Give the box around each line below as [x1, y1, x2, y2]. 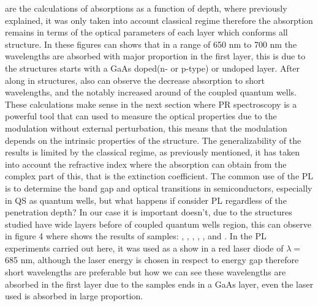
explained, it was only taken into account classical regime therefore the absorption [5, 13, 313, 26]
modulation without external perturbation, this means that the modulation [5, 121, 287, 134]
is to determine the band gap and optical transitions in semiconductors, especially [5, 181, 312, 194]
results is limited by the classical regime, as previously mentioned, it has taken [5, 146, 300, 159]
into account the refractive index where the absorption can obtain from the [5, 157, 287, 170]
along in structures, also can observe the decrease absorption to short [5, 73, 265, 86]
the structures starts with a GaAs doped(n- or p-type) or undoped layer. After [5, 61, 300, 74]
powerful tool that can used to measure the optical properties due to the [5, 110, 277, 122]
